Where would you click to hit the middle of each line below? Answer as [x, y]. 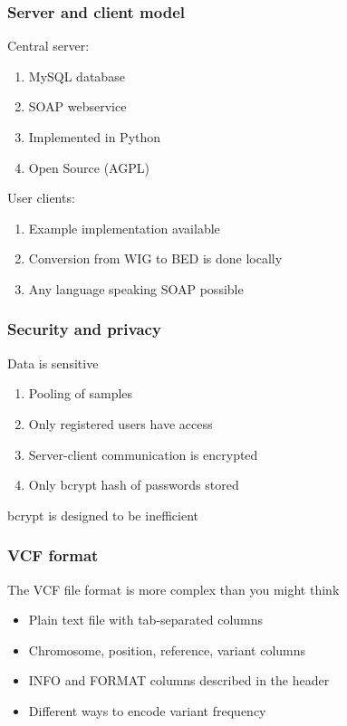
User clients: [41, 198]
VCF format [53, 555]
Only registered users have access [120, 423]
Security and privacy [84, 329]
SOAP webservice [77, 106]
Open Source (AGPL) [89, 167]
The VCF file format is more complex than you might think [173, 589]
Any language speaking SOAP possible [136, 288]
